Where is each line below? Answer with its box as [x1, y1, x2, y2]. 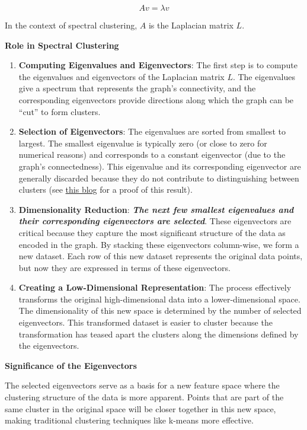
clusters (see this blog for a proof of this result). [18, 183, 193, 196]
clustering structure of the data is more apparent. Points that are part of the [5, 391, 284, 403]
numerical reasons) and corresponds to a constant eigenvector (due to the [18, 148, 286, 161]
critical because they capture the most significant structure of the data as [18, 226, 286, 238]
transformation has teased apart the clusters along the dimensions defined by [18, 327, 299, 340]
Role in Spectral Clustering [5, 39, 119, 51]
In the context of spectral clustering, [5, 19, 137, 31]
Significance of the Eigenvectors [5, 359, 137, 371]
